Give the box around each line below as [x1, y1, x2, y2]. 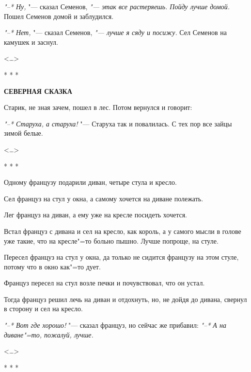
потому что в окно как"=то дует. [4, 261, 101, 271]
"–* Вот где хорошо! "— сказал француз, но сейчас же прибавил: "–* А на [4, 320, 226, 330]
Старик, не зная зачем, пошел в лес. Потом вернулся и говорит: [4, 102, 192, 112]
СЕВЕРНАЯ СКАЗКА [4, 86, 72, 96]
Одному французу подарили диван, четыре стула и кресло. [4, 177, 177, 187]
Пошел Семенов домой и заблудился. [4, 11, 114, 21]
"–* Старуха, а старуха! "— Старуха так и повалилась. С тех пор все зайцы [4, 118, 232, 128]
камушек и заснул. [4, 36, 58, 47]
